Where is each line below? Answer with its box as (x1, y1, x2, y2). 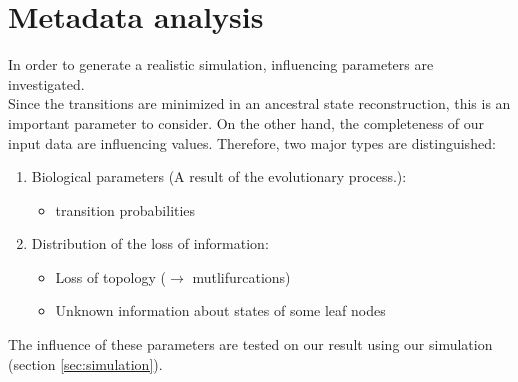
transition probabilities (55, 199, 196, 220)
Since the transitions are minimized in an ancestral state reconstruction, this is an (8, 93, 511, 114)
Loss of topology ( (55, 266, 166, 287)
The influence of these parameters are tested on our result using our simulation (8, 334, 493, 355)
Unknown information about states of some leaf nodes (55, 300, 386, 321)
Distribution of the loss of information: (31, 233, 269, 254)
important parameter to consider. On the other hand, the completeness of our (8, 112, 485, 133)
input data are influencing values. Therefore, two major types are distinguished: (8, 132, 496, 153)
